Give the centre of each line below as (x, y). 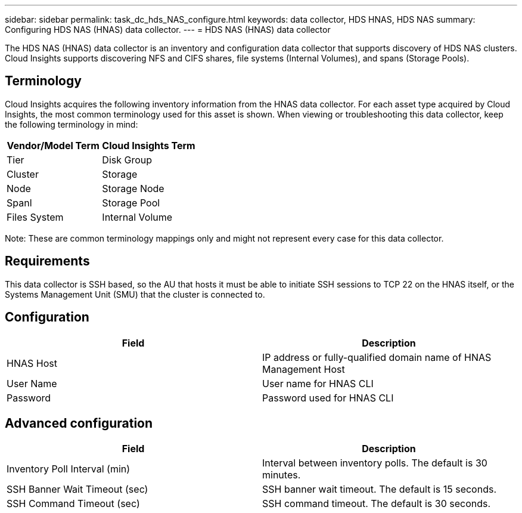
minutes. (282, 475)
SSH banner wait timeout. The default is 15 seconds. (379, 489)
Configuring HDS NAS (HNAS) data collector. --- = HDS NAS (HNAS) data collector (168, 30)
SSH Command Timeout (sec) (73, 504)
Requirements (47, 261)
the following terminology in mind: (72, 124)
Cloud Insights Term (149, 145)
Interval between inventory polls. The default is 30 (375, 463)
